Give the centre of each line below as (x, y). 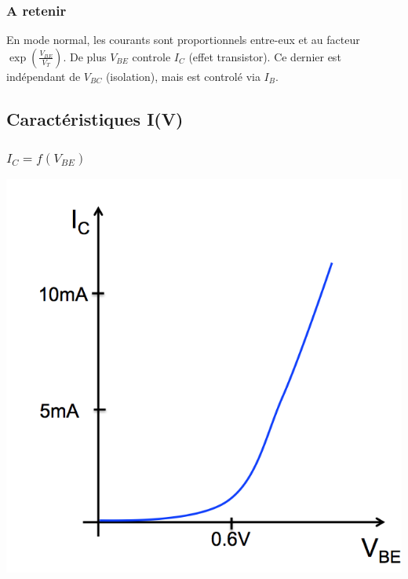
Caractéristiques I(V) (95, 118)
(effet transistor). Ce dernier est (265, 56)
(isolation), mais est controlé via (183, 76)
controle (151, 56)
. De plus (85, 56)
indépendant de (44, 76)
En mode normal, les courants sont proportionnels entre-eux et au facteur (183, 40)
